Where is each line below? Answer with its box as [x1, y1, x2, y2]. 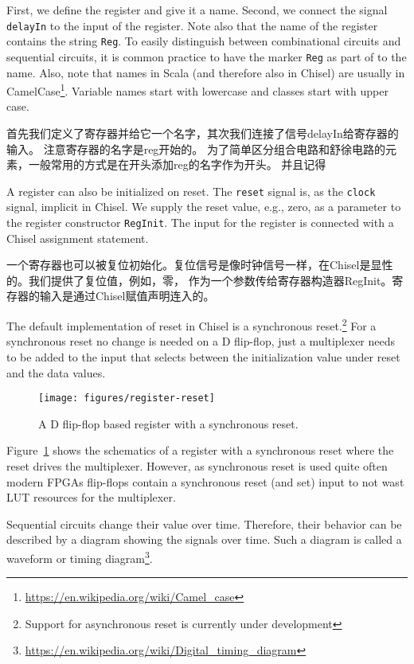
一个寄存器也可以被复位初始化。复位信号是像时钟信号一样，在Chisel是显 [6, 256, 382, 273]
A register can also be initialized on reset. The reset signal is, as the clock [6, 182, 376, 199]
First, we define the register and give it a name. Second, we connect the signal [6, 2, 388, 18]
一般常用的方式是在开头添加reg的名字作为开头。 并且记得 [28, 156, 326, 173]
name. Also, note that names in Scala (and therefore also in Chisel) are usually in [6, 64, 405, 80]
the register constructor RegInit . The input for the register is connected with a [6, 214, 394, 231]
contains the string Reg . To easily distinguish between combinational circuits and [6, 33, 401, 49]
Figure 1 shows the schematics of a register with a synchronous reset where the [6, 442, 394, 459]
